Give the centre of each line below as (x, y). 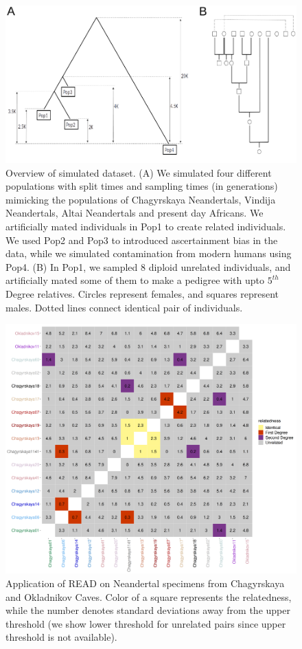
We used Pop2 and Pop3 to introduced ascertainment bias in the (142, 240)
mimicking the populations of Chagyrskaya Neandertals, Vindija (141, 199)
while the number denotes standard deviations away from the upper (148, 610)
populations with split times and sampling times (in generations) (142, 186)
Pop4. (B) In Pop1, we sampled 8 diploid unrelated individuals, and (148, 266)
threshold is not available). (61, 637)
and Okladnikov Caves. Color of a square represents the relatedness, (149, 596)
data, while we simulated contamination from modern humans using (149, 253)
